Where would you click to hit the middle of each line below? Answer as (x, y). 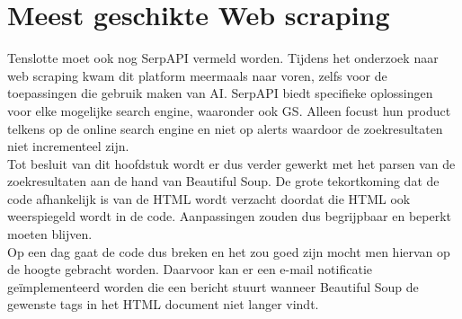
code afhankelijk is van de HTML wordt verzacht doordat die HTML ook (209, 198)
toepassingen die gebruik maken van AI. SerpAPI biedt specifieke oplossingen (220, 93)
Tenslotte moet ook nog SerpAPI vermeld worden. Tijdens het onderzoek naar (223, 58)
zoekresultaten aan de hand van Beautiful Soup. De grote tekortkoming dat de (223, 181)
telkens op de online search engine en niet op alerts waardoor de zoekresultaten (225, 128)
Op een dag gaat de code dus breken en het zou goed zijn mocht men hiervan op (229, 251)
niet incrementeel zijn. (68, 146)
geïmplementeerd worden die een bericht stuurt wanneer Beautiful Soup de (213, 286)
